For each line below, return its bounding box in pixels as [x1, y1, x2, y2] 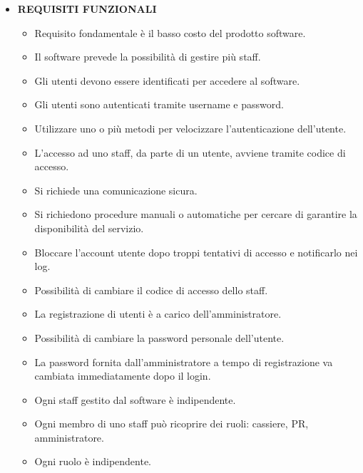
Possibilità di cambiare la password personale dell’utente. [34, 330, 285, 345]
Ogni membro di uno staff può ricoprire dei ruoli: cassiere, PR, [34, 416, 309, 431]
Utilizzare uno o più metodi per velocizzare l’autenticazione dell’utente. [34, 120, 347, 135]
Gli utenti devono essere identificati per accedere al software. [34, 73, 300, 88]
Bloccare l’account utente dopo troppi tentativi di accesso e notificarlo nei [34, 244, 358, 259]
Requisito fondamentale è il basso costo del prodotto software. [34, 25, 306, 40]
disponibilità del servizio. [34, 220, 144, 235]
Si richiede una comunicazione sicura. [34, 182, 198, 197]
